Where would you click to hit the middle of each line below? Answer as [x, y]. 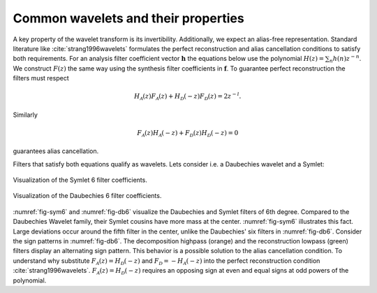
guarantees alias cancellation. [56, 151]
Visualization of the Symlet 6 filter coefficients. [80, 180]
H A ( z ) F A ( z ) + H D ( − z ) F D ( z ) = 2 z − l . [187, 96]
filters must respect [41, 78]
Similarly [25, 115]
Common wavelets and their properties [128, 18]
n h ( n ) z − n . [345, 59]
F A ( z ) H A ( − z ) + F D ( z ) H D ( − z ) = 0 [188, 133]
